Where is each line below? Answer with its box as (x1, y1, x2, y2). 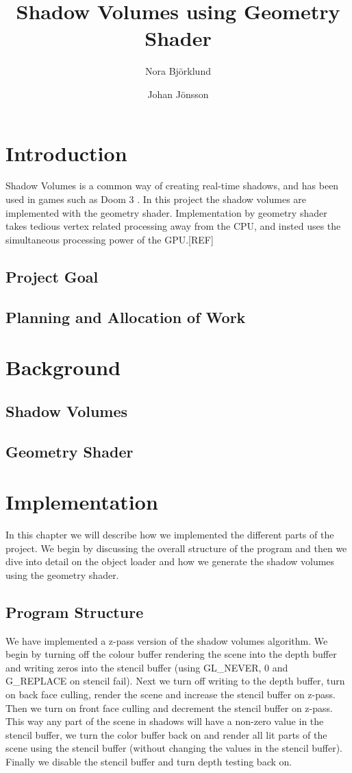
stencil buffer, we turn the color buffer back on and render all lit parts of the (5, 727, 327, 741)
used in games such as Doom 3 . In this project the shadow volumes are (5, 192, 307, 206)
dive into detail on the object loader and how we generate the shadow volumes (5, 554, 335, 569)
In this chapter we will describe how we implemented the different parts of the (5, 527, 334, 542)
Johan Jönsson (147, 86, 209, 101)
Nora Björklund (145, 64, 211, 78)
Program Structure (5, 601, 144, 622)
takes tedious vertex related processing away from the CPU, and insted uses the (5, 219, 341, 233)
